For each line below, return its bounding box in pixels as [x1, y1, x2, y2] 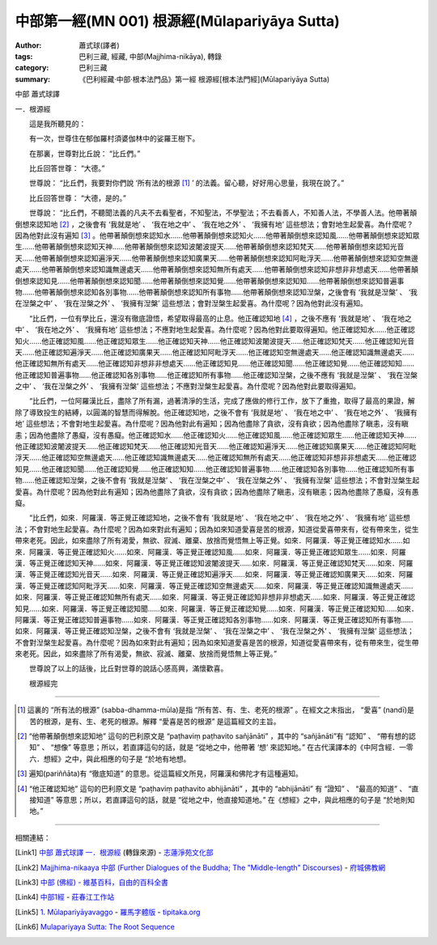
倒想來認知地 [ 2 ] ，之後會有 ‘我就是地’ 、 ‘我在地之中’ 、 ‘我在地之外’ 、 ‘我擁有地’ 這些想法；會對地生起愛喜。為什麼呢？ [15, 219, 414, 229]
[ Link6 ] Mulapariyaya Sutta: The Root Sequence [15, 922, 176, 932]
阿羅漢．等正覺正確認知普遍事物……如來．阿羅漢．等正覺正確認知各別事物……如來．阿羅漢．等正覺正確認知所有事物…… [15, 615, 414, 625]
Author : [15, 40, 42, 50]
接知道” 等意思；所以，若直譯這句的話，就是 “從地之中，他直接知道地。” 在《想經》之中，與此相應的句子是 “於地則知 [29, 795, 415, 804]
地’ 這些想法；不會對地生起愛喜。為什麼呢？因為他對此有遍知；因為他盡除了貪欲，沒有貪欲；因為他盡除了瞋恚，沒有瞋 [15, 419, 409, 429]
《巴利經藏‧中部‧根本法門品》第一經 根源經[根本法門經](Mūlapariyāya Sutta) [78, 74, 330, 84]
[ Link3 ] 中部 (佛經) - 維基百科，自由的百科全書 [15, 877, 169, 887]
